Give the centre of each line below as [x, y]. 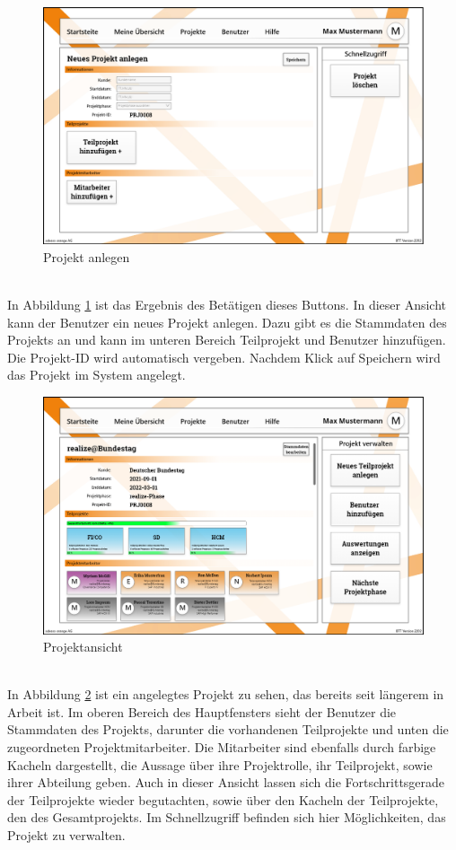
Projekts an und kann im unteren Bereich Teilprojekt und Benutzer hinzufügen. [227, 340]
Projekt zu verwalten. [66, 835]
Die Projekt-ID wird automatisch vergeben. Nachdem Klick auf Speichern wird [224, 357]
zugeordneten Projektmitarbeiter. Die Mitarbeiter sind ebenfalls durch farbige [222, 747]
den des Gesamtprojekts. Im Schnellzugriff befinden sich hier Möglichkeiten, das [227, 817]
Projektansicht [83, 647]
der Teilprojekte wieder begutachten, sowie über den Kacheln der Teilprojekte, [223, 799]
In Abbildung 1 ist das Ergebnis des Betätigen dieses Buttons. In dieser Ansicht [227, 304]
